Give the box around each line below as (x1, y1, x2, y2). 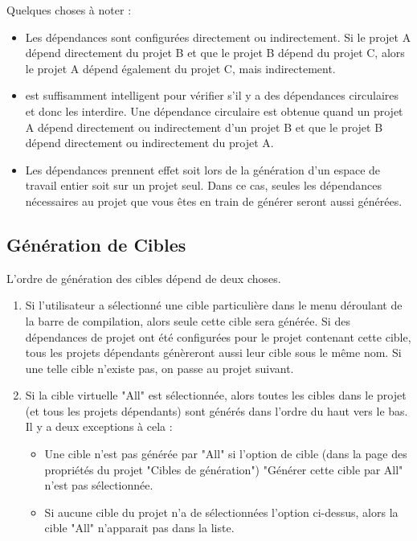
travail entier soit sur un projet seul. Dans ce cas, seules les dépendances (25, 177, 382, 194)
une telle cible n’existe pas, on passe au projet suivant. (25, 359, 294, 376)
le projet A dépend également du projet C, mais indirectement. (25, 59, 336, 76)
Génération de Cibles (6, 232, 186, 256)
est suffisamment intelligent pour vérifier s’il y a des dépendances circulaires (25, 87, 399, 104)
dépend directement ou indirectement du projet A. (25, 134, 274, 151)
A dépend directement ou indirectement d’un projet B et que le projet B (25, 118, 383, 135)
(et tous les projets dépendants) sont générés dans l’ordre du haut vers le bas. (25, 402, 408, 419)
